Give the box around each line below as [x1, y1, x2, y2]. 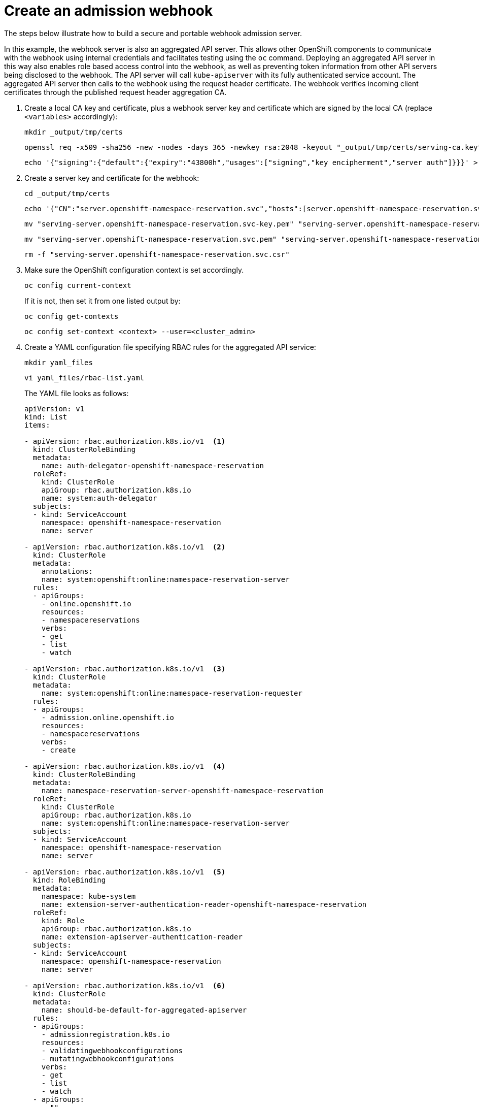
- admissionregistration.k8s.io [41, 1030, 170, 1038]
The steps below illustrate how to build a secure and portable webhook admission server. [4, 28, 302, 38]
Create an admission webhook [4, 2, 213, 19]
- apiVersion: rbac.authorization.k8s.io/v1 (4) [24, 762, 226, 770]
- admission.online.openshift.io [41, 713, 175, 722]
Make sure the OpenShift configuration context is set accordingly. [24, 265, 244, 274]
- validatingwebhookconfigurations [41, 1046, 183, 1055]
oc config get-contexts [24, 312, 119, 320]
